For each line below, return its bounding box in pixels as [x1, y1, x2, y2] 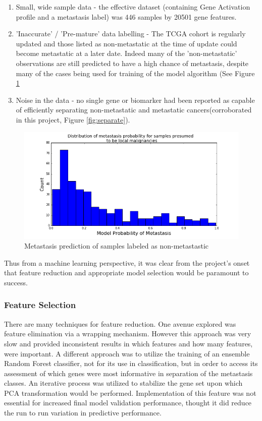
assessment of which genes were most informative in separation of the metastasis [4, 368, 253, 378]
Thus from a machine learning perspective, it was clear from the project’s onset [4, 257, 250, 268]
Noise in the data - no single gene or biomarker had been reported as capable [16, 94, 255, 105]
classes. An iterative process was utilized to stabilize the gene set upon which [4, 378, 243, 388]
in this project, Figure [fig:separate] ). [16, 114, 130, 125]
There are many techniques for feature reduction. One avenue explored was [4, 318, 236, 329]
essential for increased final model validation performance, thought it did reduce [4, 397, 252, 408]
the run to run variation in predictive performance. [4, 407, 162, 418]
